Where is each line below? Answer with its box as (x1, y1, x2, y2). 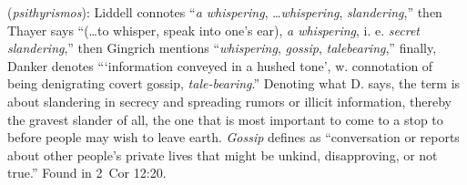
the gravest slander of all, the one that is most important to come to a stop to (7, 109, 443, 128)
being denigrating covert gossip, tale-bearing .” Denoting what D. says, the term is (7, 74, 461, 93)
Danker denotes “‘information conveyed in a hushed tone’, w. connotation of (7, 56, 433, 75)
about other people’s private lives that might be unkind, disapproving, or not (7, 145, 438, 164)
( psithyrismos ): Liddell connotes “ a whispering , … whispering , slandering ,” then (7, 3, 442, 21)
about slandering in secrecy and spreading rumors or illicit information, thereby (7, 91, 452, 110)
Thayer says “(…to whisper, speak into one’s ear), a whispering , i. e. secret (7, 20, 420, 39)
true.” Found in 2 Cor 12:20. (7, 163, 167, 182)
